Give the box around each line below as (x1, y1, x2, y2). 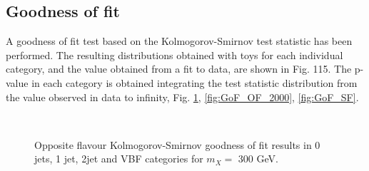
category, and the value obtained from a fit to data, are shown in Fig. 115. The (6, 61, 352, 76)
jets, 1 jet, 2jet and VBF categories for (34, 151, 203, 166)
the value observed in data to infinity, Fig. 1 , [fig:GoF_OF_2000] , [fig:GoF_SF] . (6, 89, 359, 104)
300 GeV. (238, 151, 278, 166)
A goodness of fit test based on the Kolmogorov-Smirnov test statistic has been (6, 33, 353, 48)
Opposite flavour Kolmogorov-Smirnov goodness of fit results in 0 (34, 137, 320, 152)
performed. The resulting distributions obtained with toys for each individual (6, 47, 343, 62)
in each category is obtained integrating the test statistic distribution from (31, 75, 358, 90)
